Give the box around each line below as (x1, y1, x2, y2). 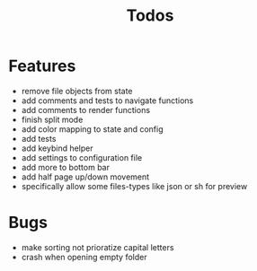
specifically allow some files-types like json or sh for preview (21, 180, 248, 191)
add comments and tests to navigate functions (21, 95, 194, 106)
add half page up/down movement (21, 171, 150, 182)
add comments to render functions (21, 104, 150, 115)
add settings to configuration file (21, 152, 143, 162)
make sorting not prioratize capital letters (21, 241, 174, 252)
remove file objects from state (21, 85, 133, 96)
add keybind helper (21, 143, 93, 153)
